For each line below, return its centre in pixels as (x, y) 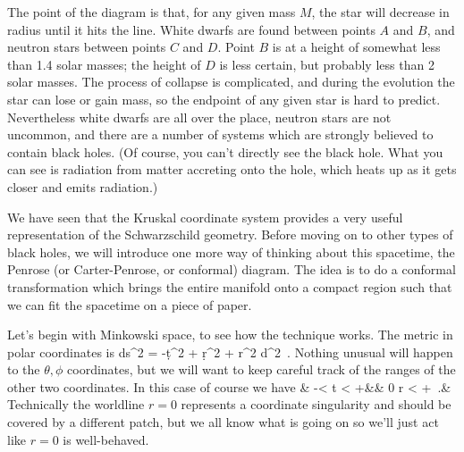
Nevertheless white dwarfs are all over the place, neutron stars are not (199, 117)
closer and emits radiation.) (83, 186)
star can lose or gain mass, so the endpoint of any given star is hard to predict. (224, 99)
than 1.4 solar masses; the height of (104, 64)
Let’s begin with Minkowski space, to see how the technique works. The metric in (230, 335)
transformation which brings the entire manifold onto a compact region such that (230, 286)
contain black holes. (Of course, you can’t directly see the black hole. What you (225, 151)
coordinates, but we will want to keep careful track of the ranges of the (262, 369)
